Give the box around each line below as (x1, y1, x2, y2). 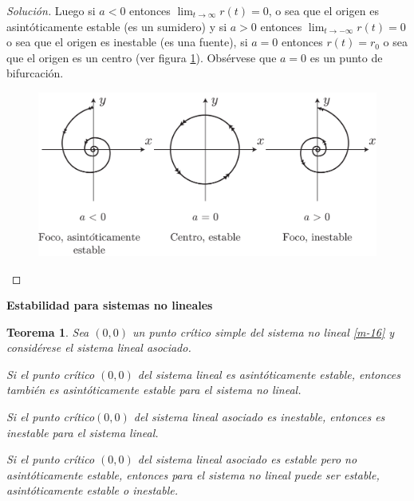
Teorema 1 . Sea (6, 323, 89, 340)
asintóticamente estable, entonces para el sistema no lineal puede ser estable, (6, 466, 380, 483)
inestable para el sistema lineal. (6, 424, 159, 440)
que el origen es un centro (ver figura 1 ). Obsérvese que (6, 49, 277, 65)
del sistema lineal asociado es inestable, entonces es (133, 408, 385, 425)
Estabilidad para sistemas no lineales (6, 297, 213, 314)
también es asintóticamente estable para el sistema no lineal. (6, 381, 302, 398)
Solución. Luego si (6, 2, 96, 18)
